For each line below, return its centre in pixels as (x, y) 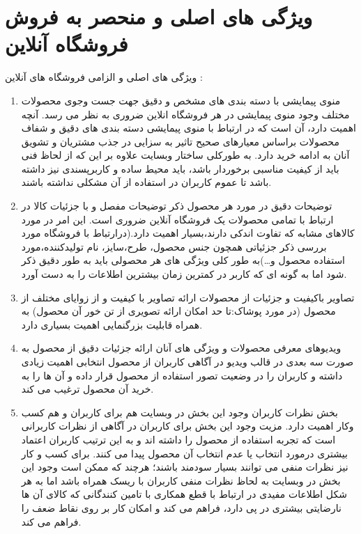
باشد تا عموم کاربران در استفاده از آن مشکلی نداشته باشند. (146, 182)
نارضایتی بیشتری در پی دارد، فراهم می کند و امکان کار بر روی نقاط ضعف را (181, 507)
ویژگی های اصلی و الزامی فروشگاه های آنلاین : (104, 77)
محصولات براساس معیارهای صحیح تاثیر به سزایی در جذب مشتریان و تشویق (180, 141)
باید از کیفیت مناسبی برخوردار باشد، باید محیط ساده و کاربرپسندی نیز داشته (180, 168)
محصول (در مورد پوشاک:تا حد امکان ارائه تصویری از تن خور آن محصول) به (178, 311)
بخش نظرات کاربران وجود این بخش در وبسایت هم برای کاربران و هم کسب (180, 412)
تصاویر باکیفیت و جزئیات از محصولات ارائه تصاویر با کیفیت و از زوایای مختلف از (188, 297)
